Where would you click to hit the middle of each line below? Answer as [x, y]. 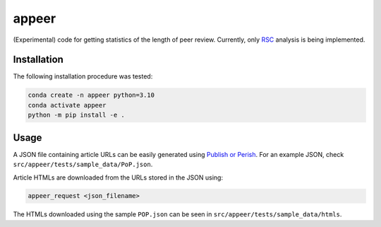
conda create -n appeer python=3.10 [91, 95]
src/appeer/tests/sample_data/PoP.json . [83, 164]
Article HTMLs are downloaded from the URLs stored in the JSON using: [118, 177]
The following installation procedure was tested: [83, 76]
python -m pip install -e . [76, 115]
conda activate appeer [67, 105]
